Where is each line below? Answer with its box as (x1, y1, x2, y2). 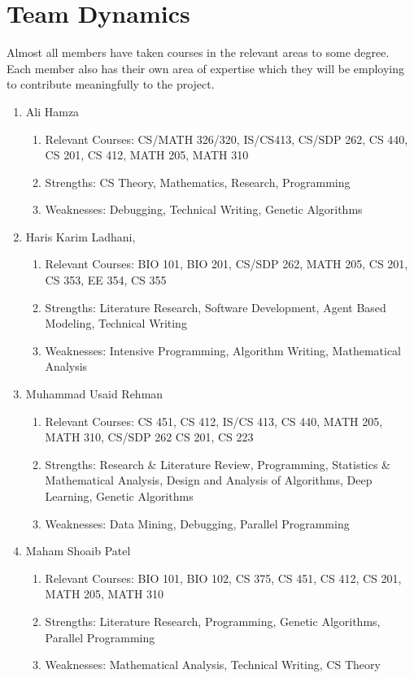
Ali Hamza (25, 102, 80, 120)
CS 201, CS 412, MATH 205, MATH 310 (45, 146, 249, 163)
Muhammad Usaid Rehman (25, 385, 163, 402)
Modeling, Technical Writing (45, 315, 187, 332)
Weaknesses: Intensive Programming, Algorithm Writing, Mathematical (45, 341, 401, 359)
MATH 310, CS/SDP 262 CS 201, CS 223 (45, 428, 254, 445)
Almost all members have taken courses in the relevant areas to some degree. (7, 44, 390, 61)
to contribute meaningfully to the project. (7, 76, 215, 93)
